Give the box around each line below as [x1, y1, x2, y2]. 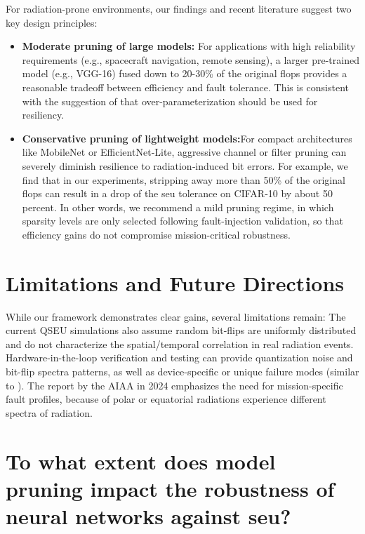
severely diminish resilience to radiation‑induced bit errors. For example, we [22, 158, 348, 173]
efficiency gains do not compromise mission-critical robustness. [22, 227, 291, 241]
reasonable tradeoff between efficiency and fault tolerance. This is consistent [22, 79, 349, 94]
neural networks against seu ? [6, 501, 291, 530]
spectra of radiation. [6, 405, 93, 420]
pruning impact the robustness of [6, 474, 335, 502]
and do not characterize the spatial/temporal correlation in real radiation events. [6, 336, 354, 351]
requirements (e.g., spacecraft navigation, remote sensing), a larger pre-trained [22, 52, 359, 67]
